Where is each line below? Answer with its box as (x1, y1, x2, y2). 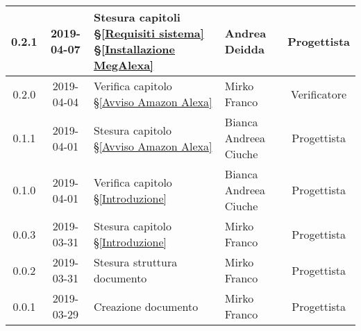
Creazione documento (93, 298, 199, 314)
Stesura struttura (93, 254, 178, 270)
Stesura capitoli (93, 9, 180, 25)
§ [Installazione (93, 41, 175, 57)
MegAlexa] (93, 57, 154, 73)
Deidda (224, 41, 265, 57)
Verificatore (291, 85, 347, 102)
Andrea (224, 25, 267, 41)
